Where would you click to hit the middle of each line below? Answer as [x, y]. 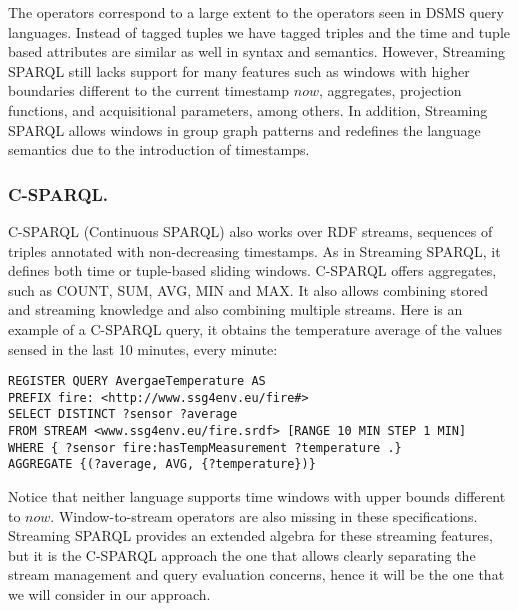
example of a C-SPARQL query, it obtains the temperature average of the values [255, 328]
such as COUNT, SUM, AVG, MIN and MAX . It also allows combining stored [248, 289]
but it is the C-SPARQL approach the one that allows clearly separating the [242, 554]
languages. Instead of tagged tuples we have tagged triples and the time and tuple [259, 31]
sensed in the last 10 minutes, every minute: [143, 348]
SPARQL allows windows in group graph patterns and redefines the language [244, 129]
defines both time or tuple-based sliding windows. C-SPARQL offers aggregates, [252, 270]
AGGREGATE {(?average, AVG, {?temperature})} [162, 464]
